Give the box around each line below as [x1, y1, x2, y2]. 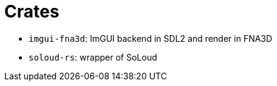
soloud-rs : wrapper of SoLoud [29, 51, 157, 62]
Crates [4, 1, 60, 22]
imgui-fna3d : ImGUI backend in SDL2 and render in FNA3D [29, 33, 273, 44]
